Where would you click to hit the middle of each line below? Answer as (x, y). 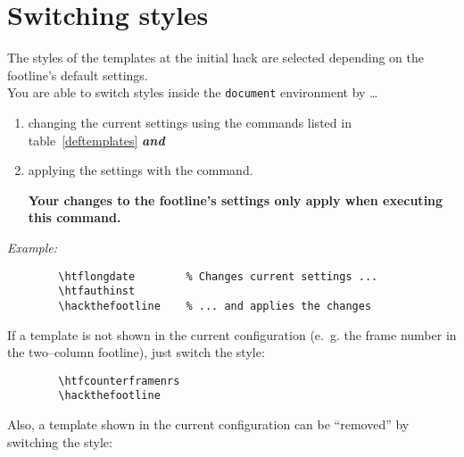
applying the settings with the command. (141, 170)
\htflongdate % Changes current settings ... (218, 276)
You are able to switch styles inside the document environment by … (193, 92)
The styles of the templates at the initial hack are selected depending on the (215, 58)
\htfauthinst (97, 291)
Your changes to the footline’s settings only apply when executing (236, 199)
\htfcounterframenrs (119, 381)
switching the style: (60, 441)
